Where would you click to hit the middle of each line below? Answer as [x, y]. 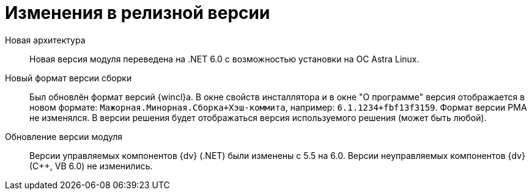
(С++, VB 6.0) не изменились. [91, 166]
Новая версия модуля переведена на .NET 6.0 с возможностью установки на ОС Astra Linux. [224, 59]
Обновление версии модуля [64, 136]
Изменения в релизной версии [138, 13]
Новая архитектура [45, 40]
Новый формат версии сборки [68, 78]
